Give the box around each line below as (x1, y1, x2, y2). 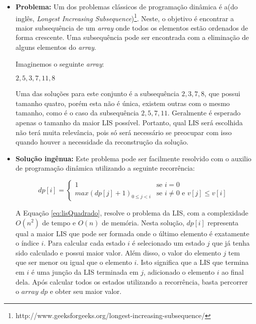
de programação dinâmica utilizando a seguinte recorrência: (15, 163, 195, 173)
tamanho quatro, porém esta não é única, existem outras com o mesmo (15, 98, 230, 108)
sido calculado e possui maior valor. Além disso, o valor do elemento (15, 247, 221, 257)
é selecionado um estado (132, 238, 205, 248)
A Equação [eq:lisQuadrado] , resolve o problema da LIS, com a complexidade (15, 207, 249, 217)
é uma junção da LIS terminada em (31, 266, 139, 277)
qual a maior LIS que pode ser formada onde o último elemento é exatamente (15, 228, 250, 238)
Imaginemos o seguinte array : (15, 58, 104, 69)
